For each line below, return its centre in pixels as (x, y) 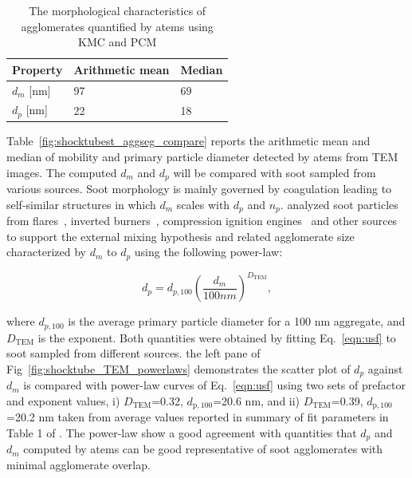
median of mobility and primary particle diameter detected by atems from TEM (202, 157)
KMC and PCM (118, 42)
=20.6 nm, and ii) (257, 400)
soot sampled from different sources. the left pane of (133, 353)
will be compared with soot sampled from (275, 172)
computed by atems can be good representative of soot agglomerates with (203, 449)
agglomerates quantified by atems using (117, 26)
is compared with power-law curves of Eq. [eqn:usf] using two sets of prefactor (214, 385)
